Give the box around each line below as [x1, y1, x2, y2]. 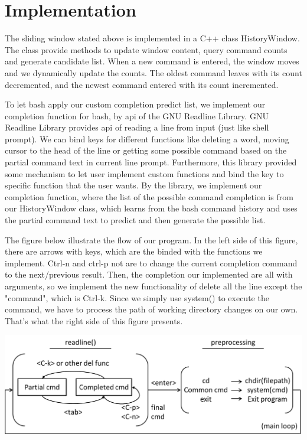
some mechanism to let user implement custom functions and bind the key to [5, 167, 284, 180]
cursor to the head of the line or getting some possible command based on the [5, 144, 287, 157]
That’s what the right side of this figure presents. [5, 314, 183, 327]
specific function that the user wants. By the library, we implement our [5, 179, 262, 191]
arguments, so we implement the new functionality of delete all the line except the [5, 280, 302, 292]
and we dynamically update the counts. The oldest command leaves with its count [5, 66, 302, 79]
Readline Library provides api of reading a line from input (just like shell [5, 121, 269, 133]
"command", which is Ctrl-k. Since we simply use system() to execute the [5, 291, 269, 304]
